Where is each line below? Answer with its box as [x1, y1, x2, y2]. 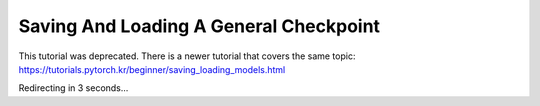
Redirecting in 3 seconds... [18, 82, 129, 94]
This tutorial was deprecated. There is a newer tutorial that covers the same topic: [18, 50, 356, 62]
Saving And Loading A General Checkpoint [18, 15, 380, 37]
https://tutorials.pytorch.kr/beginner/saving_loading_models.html [18, 63, 286, 75]
